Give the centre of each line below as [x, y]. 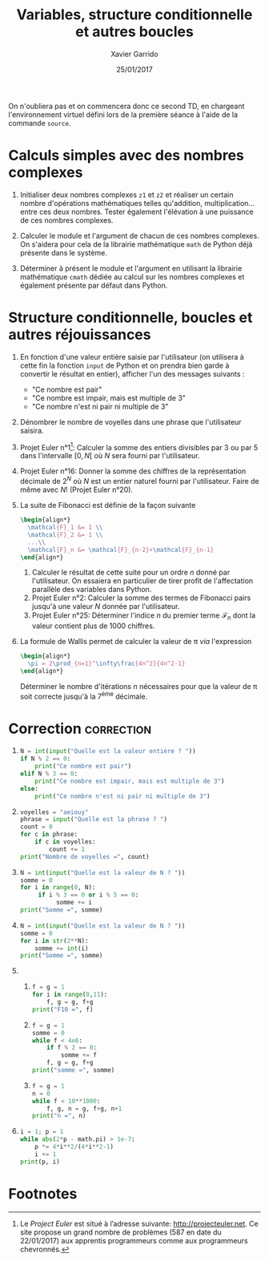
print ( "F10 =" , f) [62, 1009]
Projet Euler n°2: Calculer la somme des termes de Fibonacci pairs [141, 598]
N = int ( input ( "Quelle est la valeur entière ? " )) [108, 751]
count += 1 [67, 849]
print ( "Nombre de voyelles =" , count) [84, 856]
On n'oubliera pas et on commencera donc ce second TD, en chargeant [126, 106]
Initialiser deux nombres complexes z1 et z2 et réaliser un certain [126, 195]
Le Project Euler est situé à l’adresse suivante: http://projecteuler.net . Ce [139, 1223]
